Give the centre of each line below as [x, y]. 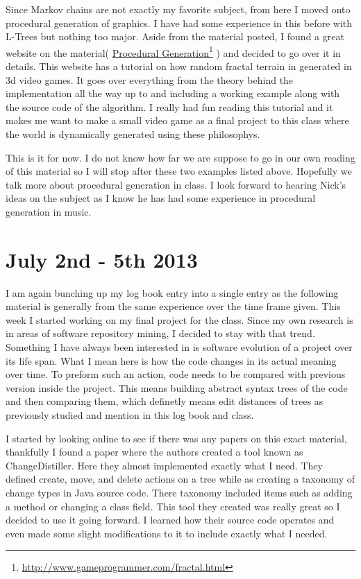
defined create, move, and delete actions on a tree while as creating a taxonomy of [180, 479]
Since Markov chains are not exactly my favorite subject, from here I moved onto [178, 9]
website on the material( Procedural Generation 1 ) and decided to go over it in [173, 51]
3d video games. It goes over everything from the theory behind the [150, 79]
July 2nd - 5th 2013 [102, 259]
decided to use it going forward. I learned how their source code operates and [170, 520]
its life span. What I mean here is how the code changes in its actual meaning [171, 360]
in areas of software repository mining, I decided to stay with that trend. [160, 333]
